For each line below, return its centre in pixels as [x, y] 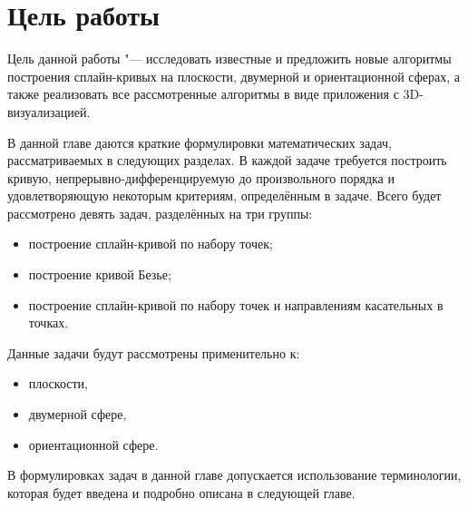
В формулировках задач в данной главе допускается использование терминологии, [234, 475]
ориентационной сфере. [93, 444]
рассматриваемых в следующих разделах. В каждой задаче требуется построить [227, 160]
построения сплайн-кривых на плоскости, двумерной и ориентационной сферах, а [234, 76]
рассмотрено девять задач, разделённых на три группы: [160, 213]
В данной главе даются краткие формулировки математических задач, [200, 142]
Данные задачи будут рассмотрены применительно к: [154, 352]
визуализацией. [49, 111]
